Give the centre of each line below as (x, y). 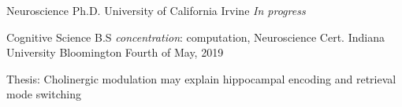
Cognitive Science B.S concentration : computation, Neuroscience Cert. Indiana (195, 37)
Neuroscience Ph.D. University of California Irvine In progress (156, 10)
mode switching (44, 94)
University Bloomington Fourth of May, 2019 (115, 52)
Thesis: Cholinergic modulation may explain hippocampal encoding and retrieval (201, 78)
